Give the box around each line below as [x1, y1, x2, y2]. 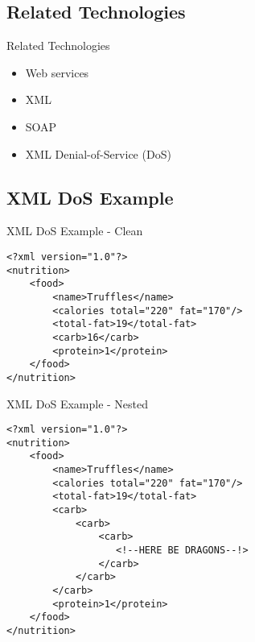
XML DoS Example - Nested [6, 395, 149, 412]
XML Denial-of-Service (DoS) [25, 145, 171, 162]
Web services [25, 64, 89, 81]
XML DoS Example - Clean [6, 222, 143, 239]
